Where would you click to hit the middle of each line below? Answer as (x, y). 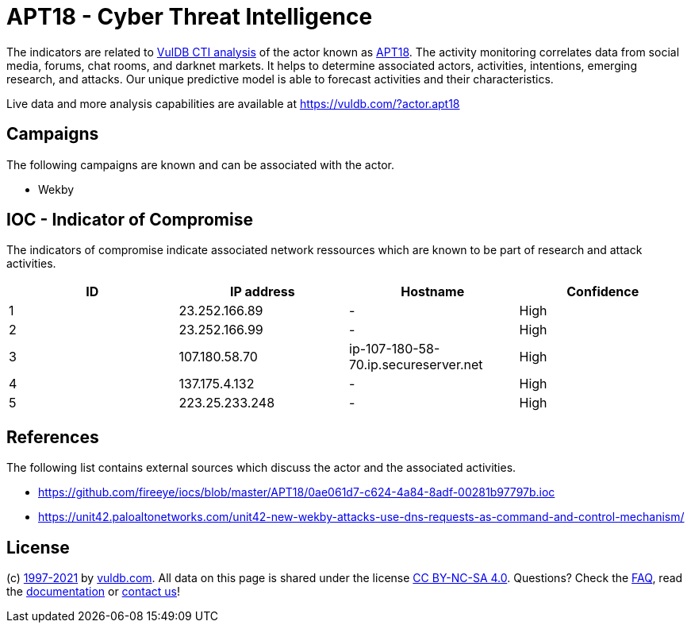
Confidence (603, 292)
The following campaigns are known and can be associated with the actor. (200, 164)
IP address (262, 292)
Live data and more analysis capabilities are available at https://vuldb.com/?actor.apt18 (233, 103)
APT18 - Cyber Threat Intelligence (190, 17)
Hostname (433, 292)
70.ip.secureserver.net (416, 365)
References (53, 437)
